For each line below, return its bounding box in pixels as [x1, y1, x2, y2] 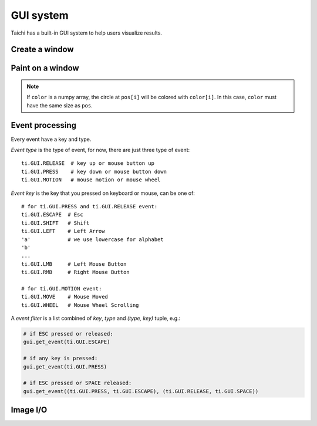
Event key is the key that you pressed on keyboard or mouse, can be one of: [11, 190, 195, 197]
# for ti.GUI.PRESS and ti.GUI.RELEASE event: [21, 203, 158, 209]
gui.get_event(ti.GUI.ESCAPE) [23, 339, 110, 346]
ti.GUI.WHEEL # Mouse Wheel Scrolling [21, 302, 139, 308]
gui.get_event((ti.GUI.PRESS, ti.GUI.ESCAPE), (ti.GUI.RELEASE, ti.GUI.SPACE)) [23, 388, 259, 394]
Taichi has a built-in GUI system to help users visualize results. [11, 29, 163, 36]
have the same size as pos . [26, 102, 93, 109]
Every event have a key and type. [11, 136, 92, 143]
